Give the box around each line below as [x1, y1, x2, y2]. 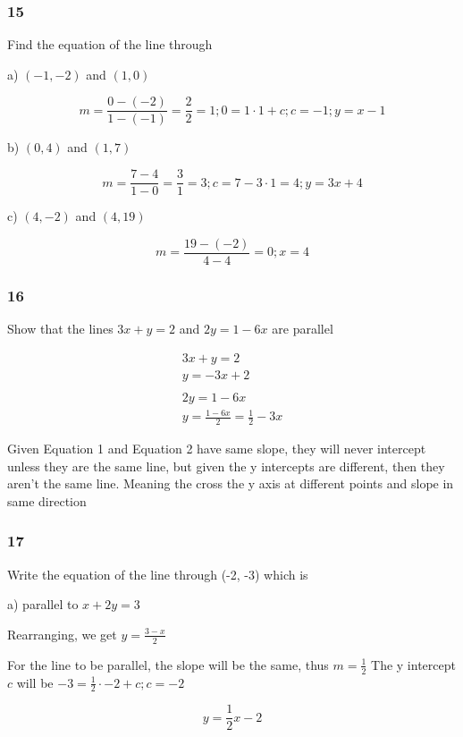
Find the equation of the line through [7, 35, 213, 54]
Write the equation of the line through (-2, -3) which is [7, 564, 308, 583]
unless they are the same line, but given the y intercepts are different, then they [7, 456, 445, 475]
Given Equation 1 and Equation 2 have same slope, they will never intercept [7, 439, 426, 458]
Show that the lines [7, 319, 114, 337]
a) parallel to [7, 595, 79, 614]
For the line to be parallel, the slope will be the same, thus [7, 655, 329, 673]
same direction [7, 491, 87, 510]
